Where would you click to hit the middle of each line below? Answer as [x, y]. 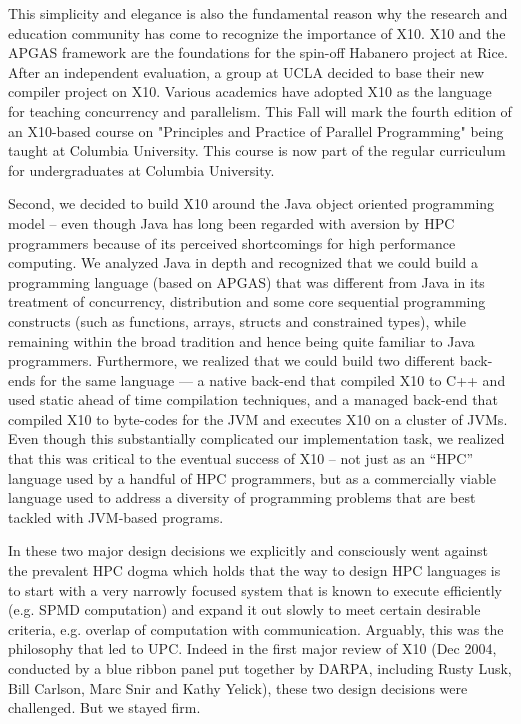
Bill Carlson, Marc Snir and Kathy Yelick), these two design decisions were [238, 687]
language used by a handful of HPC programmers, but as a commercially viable [252, 477]
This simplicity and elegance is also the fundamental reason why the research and [258, 13]
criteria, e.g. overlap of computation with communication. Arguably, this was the [256, 628]
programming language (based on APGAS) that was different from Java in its [246, 281]
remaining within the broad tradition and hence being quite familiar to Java [241, 340]
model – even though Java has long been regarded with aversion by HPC [231, 222]
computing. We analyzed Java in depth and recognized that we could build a [243, 262]
